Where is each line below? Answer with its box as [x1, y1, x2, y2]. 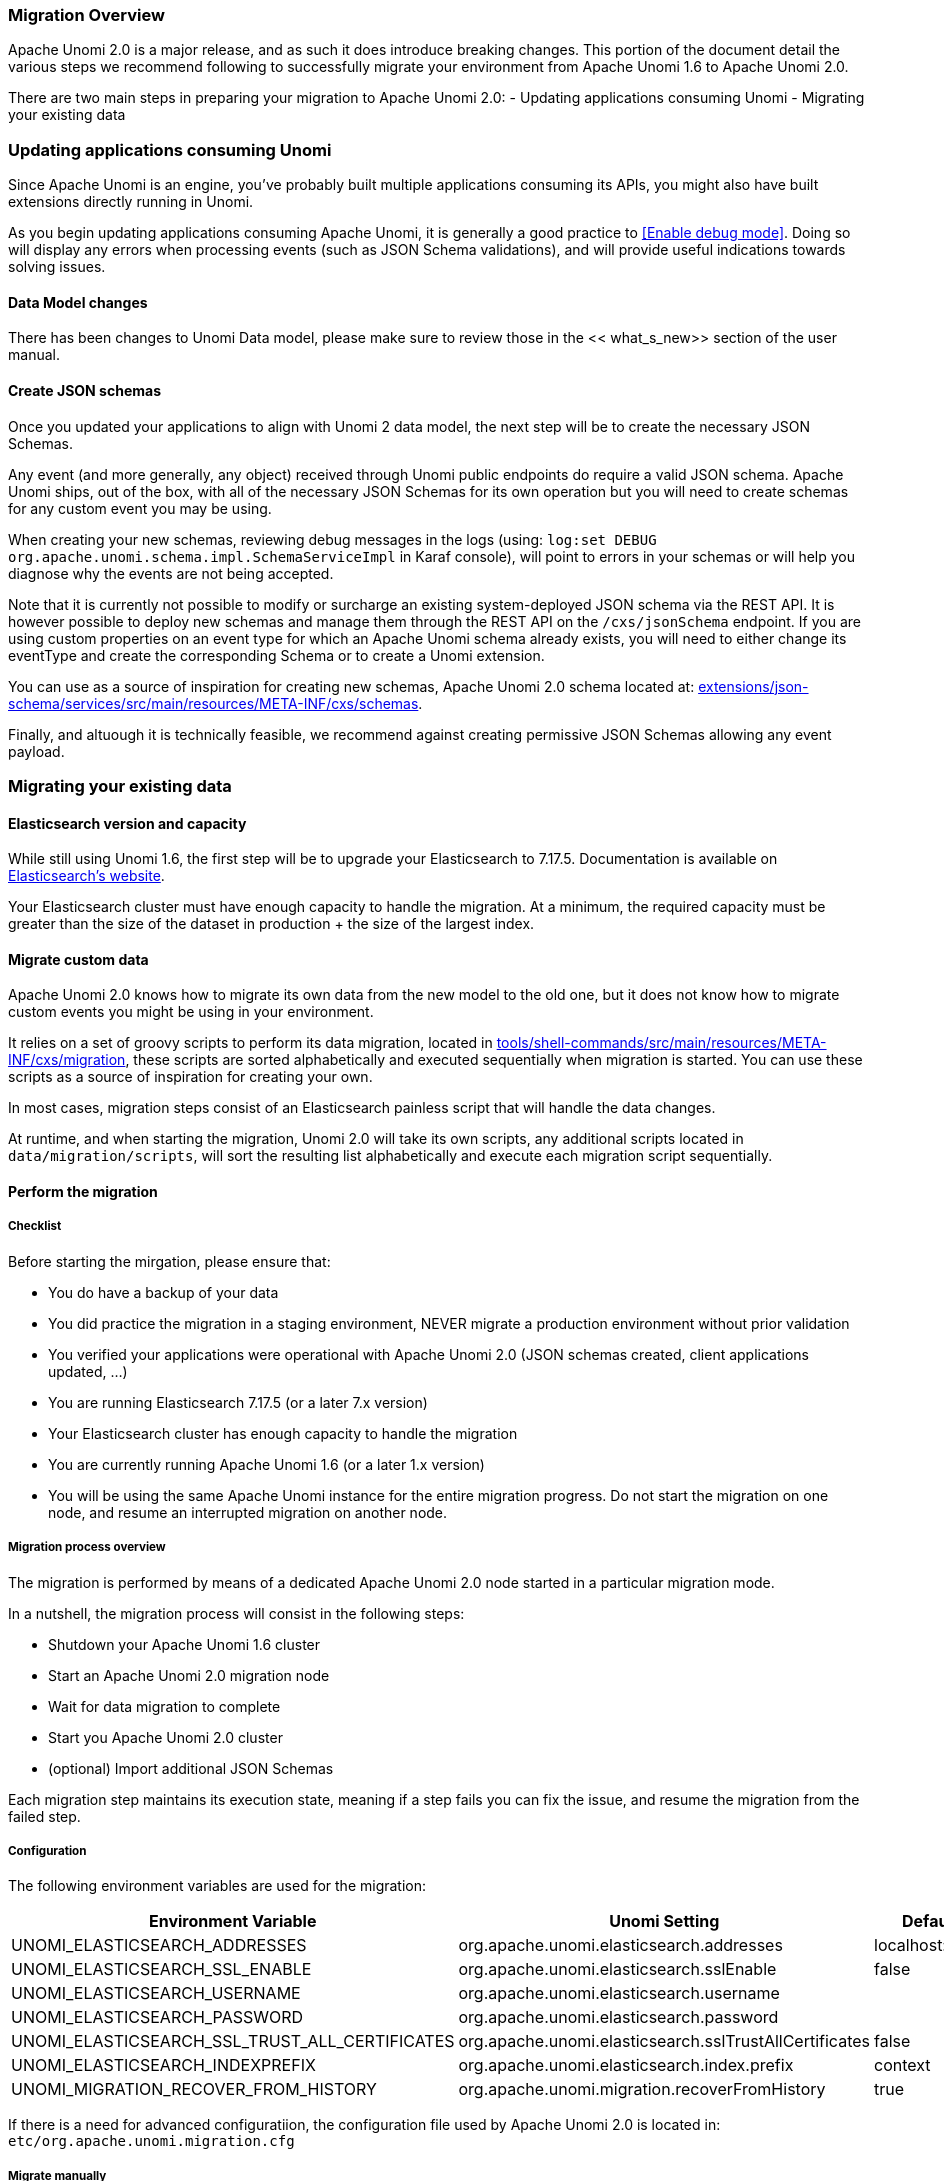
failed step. [8, 1807, 81, 1825]
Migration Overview [8, 5, 165, 25]
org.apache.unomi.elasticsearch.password [458, 2007, 779, 2028]
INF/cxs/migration [8, 1051, 126, 1069]
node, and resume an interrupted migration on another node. [48, 1503, 448, 1521]
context [874, 2055, 931, 2076]
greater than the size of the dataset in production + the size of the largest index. [8, 915, 535, 933]
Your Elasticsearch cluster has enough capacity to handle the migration [48, 1424, 518, 1442]
